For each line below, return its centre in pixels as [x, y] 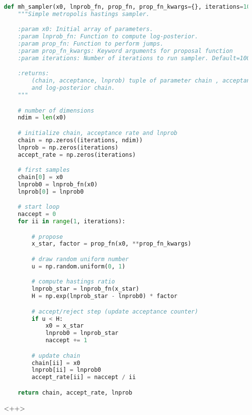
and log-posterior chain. [73, 88]
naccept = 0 [37, 214]
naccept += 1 [66, 340]
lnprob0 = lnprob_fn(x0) [58, 184]
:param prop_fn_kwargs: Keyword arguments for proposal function [125, 51]
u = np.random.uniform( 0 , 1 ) [79, 266]
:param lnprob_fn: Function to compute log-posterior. [108, 37]
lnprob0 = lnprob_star [82, 333]
